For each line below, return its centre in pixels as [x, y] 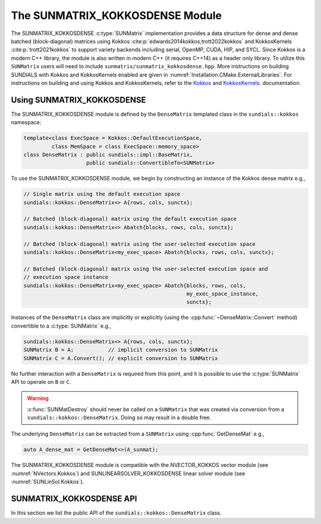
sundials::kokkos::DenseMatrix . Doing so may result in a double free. [119, 418]
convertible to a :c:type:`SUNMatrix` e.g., [61, 326]
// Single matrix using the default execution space [102, 194]
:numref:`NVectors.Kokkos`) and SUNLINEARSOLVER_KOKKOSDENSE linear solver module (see [128, 473]
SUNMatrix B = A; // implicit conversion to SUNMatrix [121, 350]
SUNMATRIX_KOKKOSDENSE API [74, 499]
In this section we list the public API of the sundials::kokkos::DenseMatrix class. [116, 513]
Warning [38, 398]
